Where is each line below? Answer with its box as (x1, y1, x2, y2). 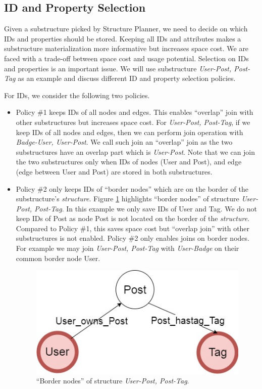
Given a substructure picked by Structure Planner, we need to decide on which (4, 23, 248, 34)
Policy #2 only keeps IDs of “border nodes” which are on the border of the (16, 183, 248, 194)
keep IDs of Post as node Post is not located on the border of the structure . (16, 213, 250, 224)
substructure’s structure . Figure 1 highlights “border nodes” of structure (16, 193, 239, 204)
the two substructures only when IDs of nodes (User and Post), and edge (16, 156, 242, 167)
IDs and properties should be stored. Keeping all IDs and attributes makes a (4, 33, 241, 44)
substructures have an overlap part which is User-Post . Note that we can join (16, 146, 255, 157)
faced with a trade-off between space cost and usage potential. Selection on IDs (4, 53, 249, 63)
